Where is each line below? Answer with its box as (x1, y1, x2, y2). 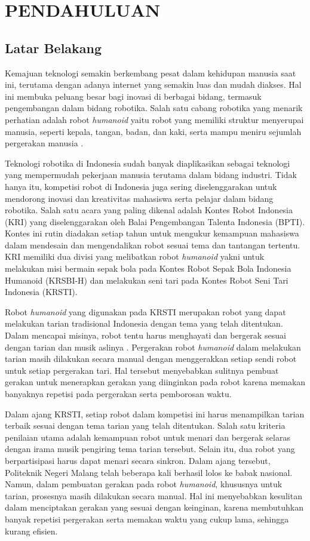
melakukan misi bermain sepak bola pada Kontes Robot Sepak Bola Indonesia (5, 262, 291, 275)
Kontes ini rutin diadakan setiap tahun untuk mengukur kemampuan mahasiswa (5, 227, 299, 239)
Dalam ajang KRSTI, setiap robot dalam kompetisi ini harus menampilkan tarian (5, 407, 305, 420)
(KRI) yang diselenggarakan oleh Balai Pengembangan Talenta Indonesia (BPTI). (5, 215, 305, 228)
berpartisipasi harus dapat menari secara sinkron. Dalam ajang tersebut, (5, 454, 271, 466)
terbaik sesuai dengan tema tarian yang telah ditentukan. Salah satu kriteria (5, 419, 286, 432)
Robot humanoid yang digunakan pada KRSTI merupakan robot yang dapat (5, 305, 286, 318)
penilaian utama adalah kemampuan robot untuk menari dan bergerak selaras (5, 431, 290, 443)
